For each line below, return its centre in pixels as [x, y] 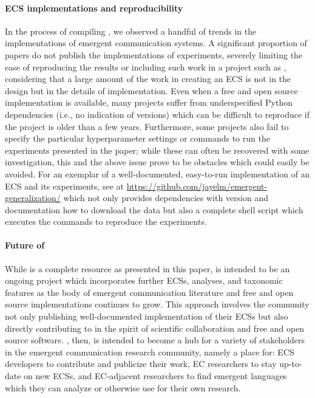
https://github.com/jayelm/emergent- [197, 186]
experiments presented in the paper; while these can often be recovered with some [157, 150]
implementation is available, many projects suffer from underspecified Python [149, 102]
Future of [25, 245]
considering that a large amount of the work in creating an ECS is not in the [148, 79]
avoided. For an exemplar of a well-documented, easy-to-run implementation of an [157, 173]
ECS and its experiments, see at [65, 186]
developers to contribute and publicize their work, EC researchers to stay [141, 364]
